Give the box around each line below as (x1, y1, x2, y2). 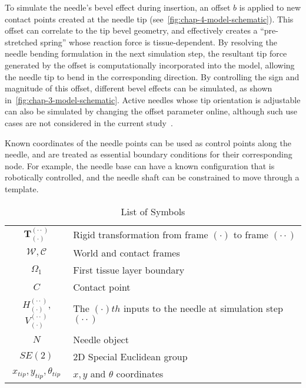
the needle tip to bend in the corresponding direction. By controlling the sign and (5, 70, 300, 83)
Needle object (73, 332, 129, 346)
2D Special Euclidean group (73, 349, 188, 363)
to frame (233, 228, 268, 242)
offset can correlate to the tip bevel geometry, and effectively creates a (5, 24, 258, 37)
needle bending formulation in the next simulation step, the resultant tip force (5, 47, 287, 60)
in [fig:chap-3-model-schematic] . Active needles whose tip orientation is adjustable (5, 93, 301, 106)
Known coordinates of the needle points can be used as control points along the (5, 136, 291, 149)
